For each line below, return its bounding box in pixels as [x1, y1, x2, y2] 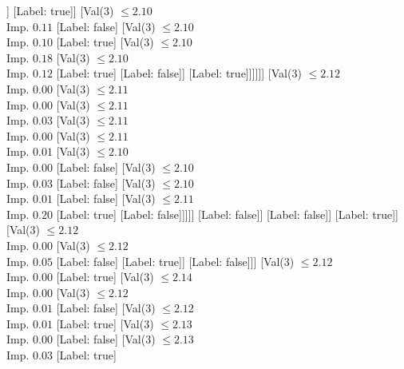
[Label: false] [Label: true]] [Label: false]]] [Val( [56, 252, 284, 269]
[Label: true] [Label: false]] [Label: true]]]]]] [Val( [56, 65, 292, 81]
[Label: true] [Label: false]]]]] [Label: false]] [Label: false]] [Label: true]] [56, 205, 398, 222]
